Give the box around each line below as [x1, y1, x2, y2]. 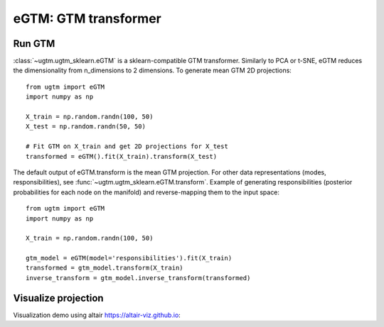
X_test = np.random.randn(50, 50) [26, 123, 146, 131]
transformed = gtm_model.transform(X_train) [26, 264, 184, 272]
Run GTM [13, 38, 55, 50]
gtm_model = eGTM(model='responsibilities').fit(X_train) [26, 254, 233, 262]
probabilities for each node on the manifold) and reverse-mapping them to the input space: [13, 188, 280, 196]
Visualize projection [13, 292, 104, 304]
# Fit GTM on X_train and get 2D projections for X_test [26, 143, 229, 150]
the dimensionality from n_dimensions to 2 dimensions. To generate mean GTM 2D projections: [13, 66, 292, 74]
